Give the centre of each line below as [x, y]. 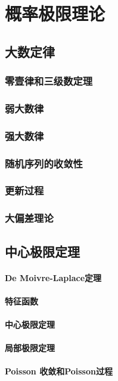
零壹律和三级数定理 [49, 81]
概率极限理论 [55, 13]
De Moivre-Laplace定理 [53, 277]
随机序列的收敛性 [44, 163]
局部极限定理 [30, 348]
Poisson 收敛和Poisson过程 [59, 371]
